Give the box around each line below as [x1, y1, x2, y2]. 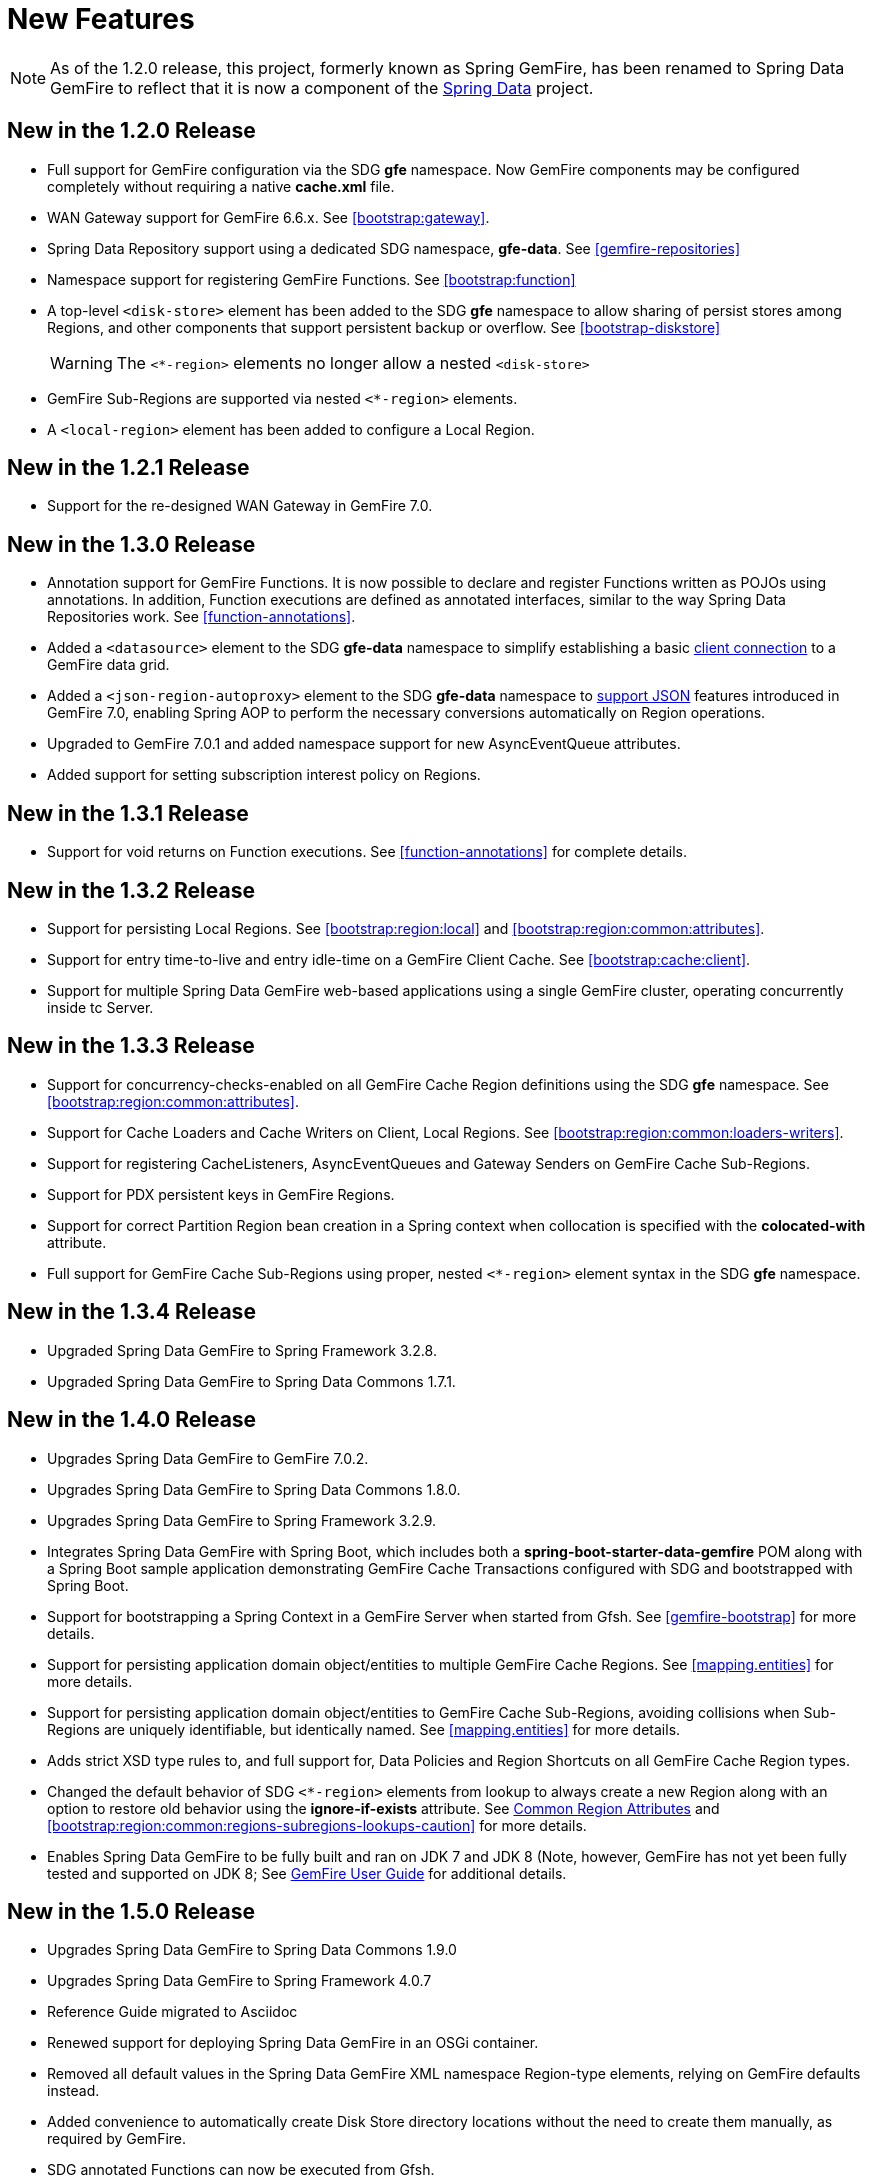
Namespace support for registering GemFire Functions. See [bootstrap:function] [47, 270, 576, 288]
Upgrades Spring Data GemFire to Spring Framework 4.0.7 [47, 1972, 432, 1990]
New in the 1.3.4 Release [7, 1299, 256, 1325]
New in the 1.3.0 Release [7, 531, 256, 557]
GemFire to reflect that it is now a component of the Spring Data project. [50, 77, 594, 98]
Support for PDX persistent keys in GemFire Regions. [47, 1185, 395, 1203]
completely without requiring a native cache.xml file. [47, 177, 395, 195]
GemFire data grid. [47, 656, 170, 674]
